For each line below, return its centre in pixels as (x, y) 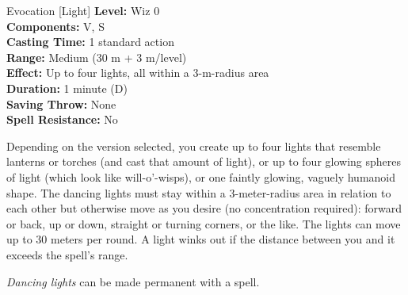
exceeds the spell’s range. (67, 254)
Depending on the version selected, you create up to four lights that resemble (194, 146)
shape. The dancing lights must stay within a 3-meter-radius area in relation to (199, 192)
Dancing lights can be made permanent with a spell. (133, 281)
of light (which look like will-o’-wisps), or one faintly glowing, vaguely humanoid (201, 176)
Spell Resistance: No (62, 119)
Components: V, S (55, 26)
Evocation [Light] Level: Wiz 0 (83, 10)
